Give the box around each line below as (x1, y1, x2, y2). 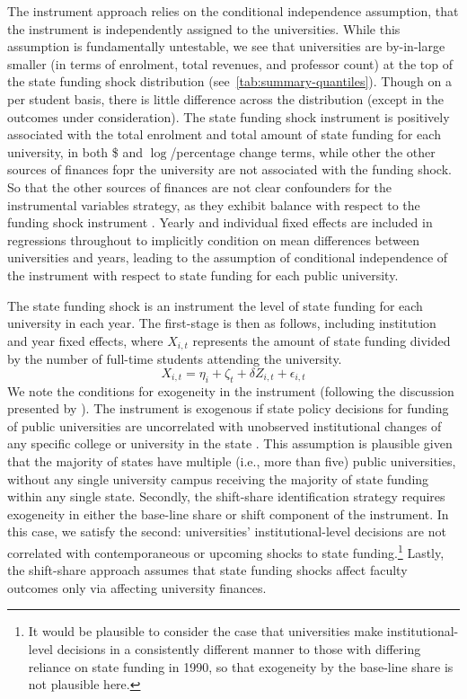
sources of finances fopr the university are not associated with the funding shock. (7, 160, 452, 179)
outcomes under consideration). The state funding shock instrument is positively (7, 107, 450, 126)
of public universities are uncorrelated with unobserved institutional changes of (7, 416, 442, 435)
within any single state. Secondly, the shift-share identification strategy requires (7, 487, 445, 506)
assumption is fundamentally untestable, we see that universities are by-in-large (7, 37, 445, 56)
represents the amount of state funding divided (192, 331, 451, 349)
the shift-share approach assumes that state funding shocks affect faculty (7, 561, 408, 580)
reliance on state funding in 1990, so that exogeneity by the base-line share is (28, 657, 454, 676)
